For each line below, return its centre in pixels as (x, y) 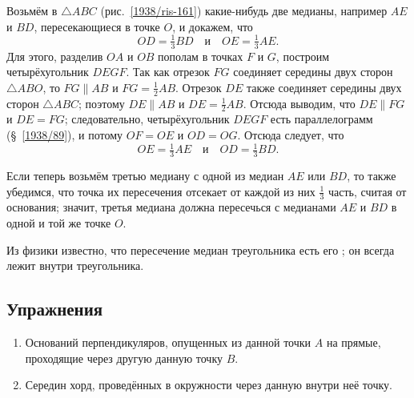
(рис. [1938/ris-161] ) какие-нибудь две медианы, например (244, 10)
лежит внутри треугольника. (75, 265)
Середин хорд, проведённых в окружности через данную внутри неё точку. (209, 385)
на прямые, (354, 342)
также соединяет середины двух (324, 87)
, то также (372, 175)
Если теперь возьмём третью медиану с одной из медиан (145, 175)
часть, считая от (367, 191)
